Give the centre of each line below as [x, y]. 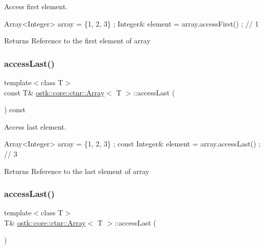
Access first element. [36, 6]
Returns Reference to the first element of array [77, 41]
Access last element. [35, 126]
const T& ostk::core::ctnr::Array [54, 92]
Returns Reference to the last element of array [77, 171]
